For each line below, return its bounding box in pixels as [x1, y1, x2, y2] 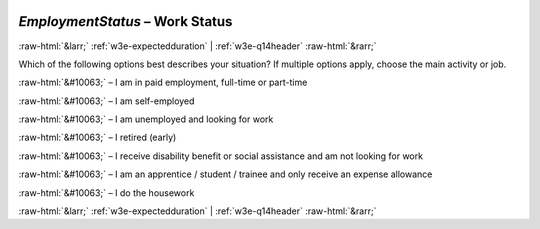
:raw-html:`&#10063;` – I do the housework [18, 186, 195, 199]
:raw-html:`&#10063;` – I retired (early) [18, 131, 177, 144]
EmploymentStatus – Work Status [18, 13, 233, 30]
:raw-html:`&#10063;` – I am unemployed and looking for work [18, 113, 274, 125]
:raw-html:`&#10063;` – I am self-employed [18, 95, 195, 107]
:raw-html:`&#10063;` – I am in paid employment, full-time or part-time [18, 76, 308, 89]
